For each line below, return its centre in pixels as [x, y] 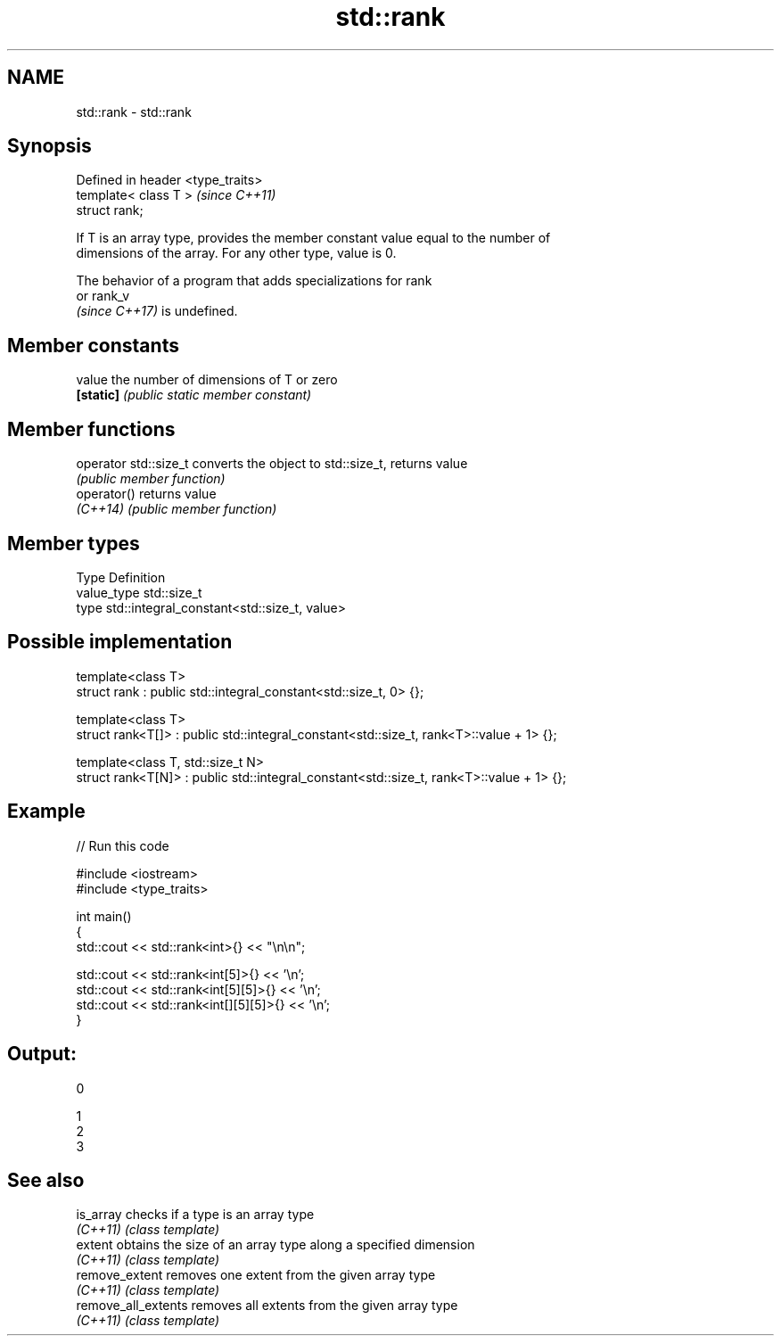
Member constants [93, 345]
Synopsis [49, 146]
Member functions [91, 429]
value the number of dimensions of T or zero [207, 380]
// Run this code [123, 845]
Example [46, 812]
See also [46, 1180]
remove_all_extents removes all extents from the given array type [267, 1306]
